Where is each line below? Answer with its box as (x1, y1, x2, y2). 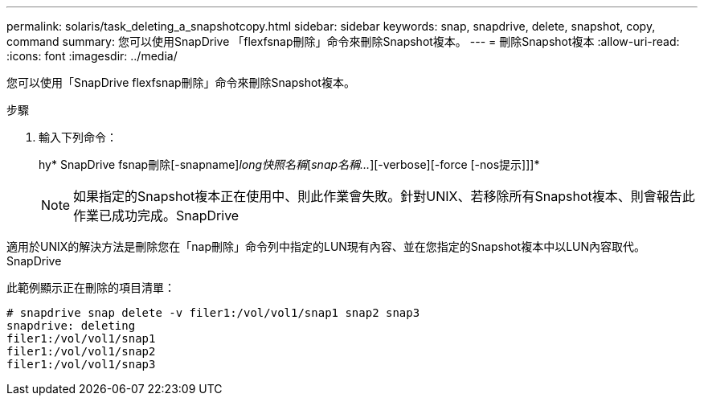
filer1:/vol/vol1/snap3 (6, 358, 156, 371)
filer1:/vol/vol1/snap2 (6, 345, 156, 358)
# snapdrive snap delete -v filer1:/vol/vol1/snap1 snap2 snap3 (6, 306, 420, 319)
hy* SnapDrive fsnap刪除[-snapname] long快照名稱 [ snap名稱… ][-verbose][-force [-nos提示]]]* (39, 158, 540, 171)
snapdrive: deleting (6, 319, 136, 332)
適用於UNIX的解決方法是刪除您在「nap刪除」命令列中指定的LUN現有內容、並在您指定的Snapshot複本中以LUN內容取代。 (6, 240, 646, 253)
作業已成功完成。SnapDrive (73, 207, 239, 224)
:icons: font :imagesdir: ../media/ (6, 49, 178, 63)
